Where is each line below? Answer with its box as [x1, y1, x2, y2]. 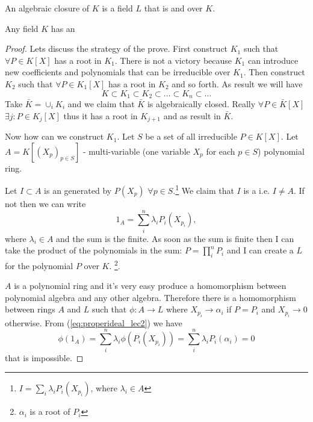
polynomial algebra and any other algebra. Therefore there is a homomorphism [5, 291, 296, 303]
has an [51, 22, 75, 34]
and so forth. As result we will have [172, 77, 303, 90]
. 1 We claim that [173, 182, 234, 196]
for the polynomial [5, 259, 73, 272]
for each [206, 144, 235, 157]
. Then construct [243, 66, 305, 78]
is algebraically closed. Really [147, 98, 256, 110]
